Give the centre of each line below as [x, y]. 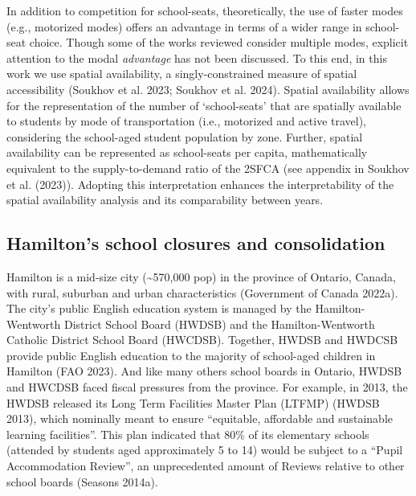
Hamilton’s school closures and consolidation [196, 243]
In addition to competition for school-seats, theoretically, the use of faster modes [205, 10]
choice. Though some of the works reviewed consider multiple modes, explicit [219, 42]
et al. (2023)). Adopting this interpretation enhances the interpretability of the [200, 184]
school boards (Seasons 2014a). [82, 481]
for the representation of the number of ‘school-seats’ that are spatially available [204, 105]
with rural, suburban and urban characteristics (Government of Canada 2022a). [202, 292]
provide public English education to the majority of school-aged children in [191, 355]
